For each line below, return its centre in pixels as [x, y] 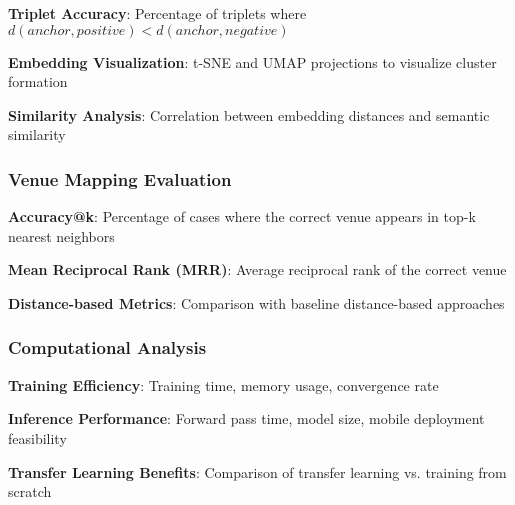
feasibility [37, 437]
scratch [30, 491]
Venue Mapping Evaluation [120, 178]
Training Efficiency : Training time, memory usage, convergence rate [223, 384]
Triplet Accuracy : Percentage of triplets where [157, 13]
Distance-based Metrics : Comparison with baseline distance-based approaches [256, 302]
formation [38, 81]
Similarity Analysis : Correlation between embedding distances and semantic [249, 114]
